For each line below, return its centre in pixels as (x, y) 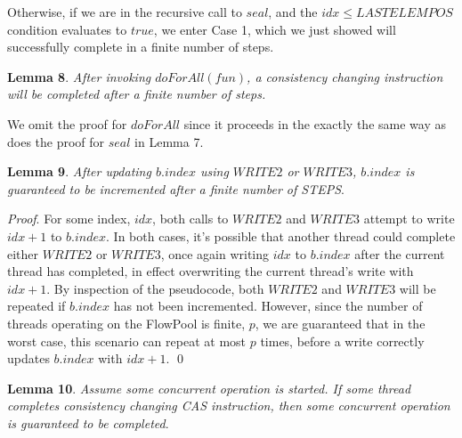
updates (28, 358)
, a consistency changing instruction (345, 76)
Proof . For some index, (69, 219)
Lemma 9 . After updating (79, 171)
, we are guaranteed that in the (340, 323)
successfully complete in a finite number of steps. (141, 47)
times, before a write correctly (342, 341)
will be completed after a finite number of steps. (137, 94)
